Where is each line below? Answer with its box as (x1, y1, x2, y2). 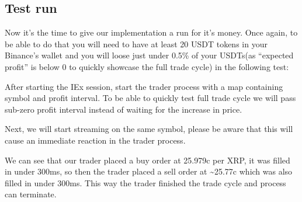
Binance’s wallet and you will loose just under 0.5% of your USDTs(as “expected (5, 49, 294, 61)
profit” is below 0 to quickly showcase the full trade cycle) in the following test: (5, 60, 289, 72)
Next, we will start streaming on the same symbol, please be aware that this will (5, 123, 293, 135)
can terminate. (5, 188, 57, 200)
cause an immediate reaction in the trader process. (5, 134, 186, 146)
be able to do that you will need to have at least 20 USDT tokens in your (5, 37, 268, 50)
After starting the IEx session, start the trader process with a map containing (5, 80, 283, 92)
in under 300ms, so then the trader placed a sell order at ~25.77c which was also (5, 165, 293, 177)
